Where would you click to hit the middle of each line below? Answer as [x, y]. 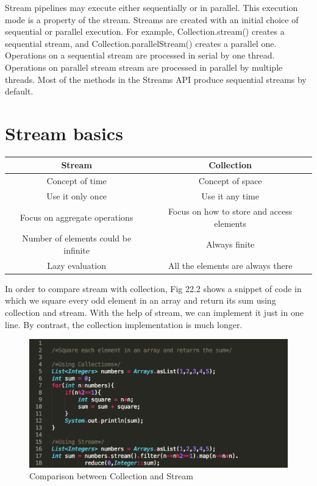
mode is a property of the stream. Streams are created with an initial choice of [152, 19]
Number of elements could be [77, 238]
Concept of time [77, 181]
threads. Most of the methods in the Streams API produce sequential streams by [156, 79]
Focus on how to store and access [230, 211]
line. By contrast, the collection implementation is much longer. [124, 324]
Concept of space [230, 181]
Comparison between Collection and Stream [111, 476]
